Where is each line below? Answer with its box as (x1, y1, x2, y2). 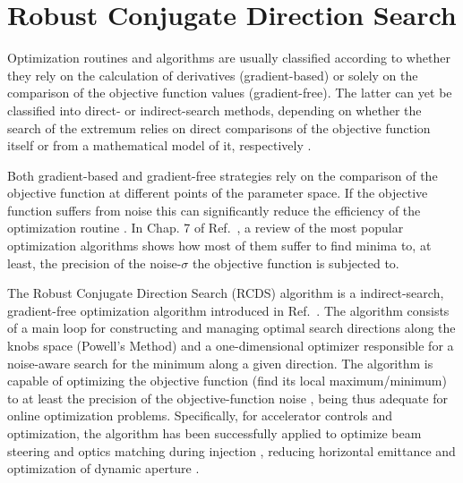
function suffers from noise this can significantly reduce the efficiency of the (7, 200, 421, 219)
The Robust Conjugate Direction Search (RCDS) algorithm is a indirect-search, (7, 284, 444, 302)
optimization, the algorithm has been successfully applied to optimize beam (7, 424, 422, 442)
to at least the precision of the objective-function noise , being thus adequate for (7, 388, 448, 407)
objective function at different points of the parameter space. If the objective (7, 183, 428, 202)
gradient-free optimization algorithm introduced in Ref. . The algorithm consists (7, 301, 450, 319)
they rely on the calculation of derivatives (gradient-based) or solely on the (7, 65, 418, 84)
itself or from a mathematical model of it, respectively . (7, 136, 312, 155)
